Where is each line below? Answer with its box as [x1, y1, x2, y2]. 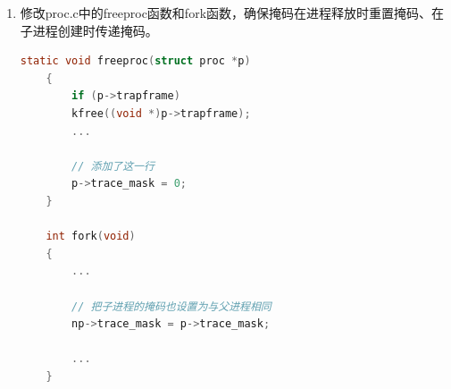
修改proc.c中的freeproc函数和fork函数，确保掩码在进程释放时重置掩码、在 [20, 4, 445, 21]
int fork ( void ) [46, 230, 136, 243]
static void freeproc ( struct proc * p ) [20, 55, 251, 68]
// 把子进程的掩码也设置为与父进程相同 [71, 300, 271, 313]
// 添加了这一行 [71, 159, 155, 173]
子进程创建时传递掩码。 [20, 21, 158, 39]
